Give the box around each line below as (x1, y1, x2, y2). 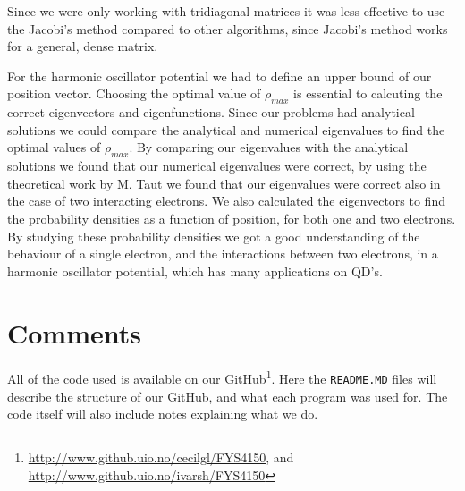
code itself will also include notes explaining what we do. (7, 404, 318, 423)
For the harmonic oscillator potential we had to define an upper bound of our (7, 66, 432, 85)
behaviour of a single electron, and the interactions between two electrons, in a (7, 244, 438, 263)
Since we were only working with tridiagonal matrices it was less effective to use (7, 2, 445, 20)
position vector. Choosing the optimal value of (7, 84, 261, 103)
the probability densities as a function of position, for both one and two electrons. (7, 208, 456, 227)
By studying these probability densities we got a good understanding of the (7, 226, 420, 245)
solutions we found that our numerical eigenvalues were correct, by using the (7, 157, 427, 175)
